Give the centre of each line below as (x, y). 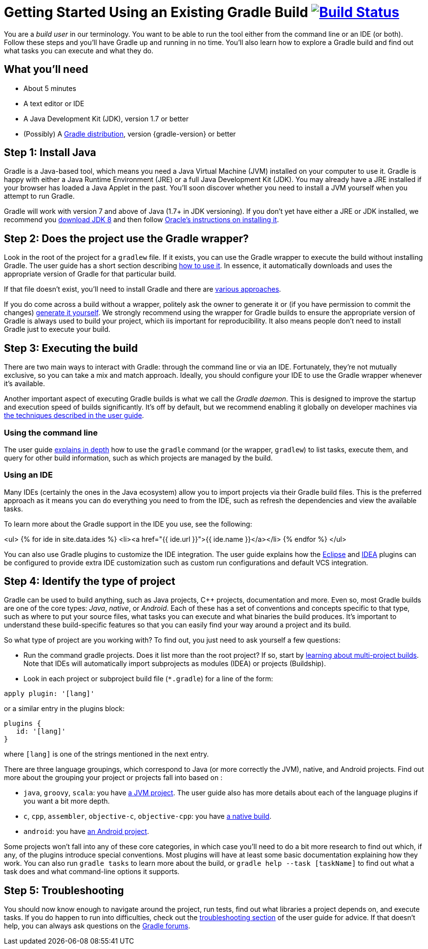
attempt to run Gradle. (39, 196)
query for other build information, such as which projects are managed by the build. (139, 458)
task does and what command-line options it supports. (92, 872)
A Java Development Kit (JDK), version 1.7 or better (106, 118)
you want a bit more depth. (67, 801)
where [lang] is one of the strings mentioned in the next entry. (107, 754)
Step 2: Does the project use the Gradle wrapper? (126, 238)
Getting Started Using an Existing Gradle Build (156, 12)
